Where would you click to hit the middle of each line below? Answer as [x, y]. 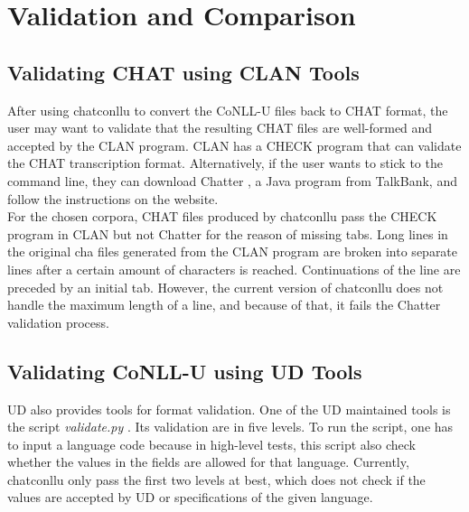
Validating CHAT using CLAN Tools [183, 72]
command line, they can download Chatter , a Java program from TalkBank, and [232, 180]
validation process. [58, 322]
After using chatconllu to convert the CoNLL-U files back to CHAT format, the [228, 110]
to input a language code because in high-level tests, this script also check [211, 444]
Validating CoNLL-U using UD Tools [185, 371]
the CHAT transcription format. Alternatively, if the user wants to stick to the [225, 163]
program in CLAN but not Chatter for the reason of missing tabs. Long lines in [228, 233]
